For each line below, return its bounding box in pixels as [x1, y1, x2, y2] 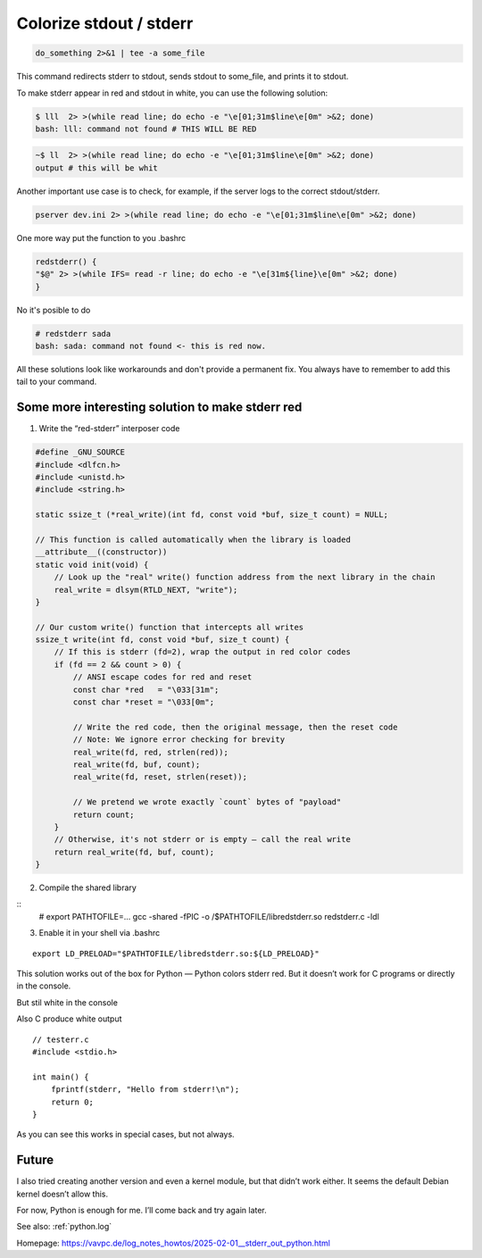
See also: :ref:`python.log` [16, 1221, 112, 1232]
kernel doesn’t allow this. [16, 1188, 109, 1199]
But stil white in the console [16, 996, 118, 1008]
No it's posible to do [16, 304, 91, 315]
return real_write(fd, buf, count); [54, 846, 214, 857]
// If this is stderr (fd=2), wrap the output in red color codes [54, 647, 352, 657]
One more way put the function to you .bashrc [16, 232, 187, 243]
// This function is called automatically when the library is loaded [35, 534, 352, 545]
